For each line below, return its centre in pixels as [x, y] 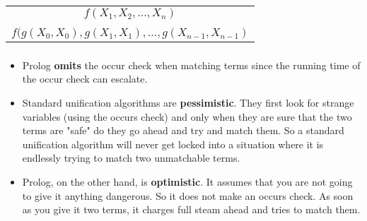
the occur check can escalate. [85, 79]
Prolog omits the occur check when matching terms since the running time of [191, 65]
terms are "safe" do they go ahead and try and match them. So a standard [183, 130]
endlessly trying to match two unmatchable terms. [131, 158]
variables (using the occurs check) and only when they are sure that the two [187, 116]
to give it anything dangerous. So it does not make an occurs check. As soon [188, 195]
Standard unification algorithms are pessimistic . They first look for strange [188, 103]
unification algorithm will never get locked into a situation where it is [173, 144]
